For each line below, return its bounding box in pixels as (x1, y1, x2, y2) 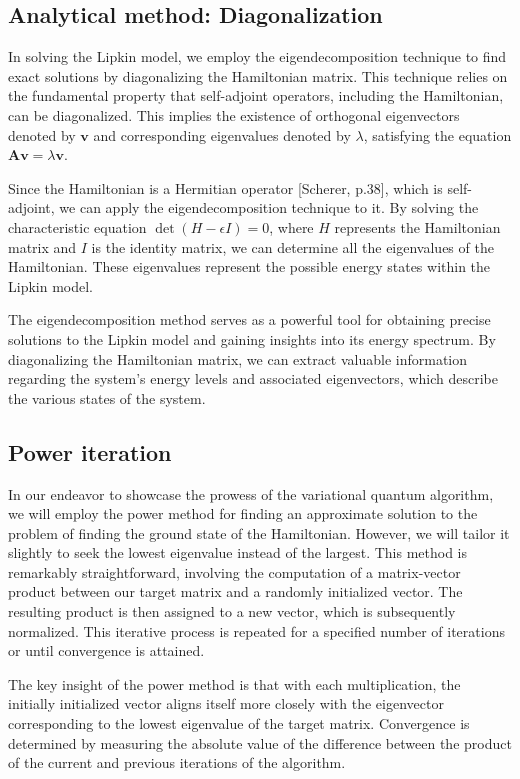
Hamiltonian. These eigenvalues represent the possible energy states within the (8, 256, 491, 277)
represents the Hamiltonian (334, 216, 501, 237)
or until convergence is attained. (8, 640, 205, 661)
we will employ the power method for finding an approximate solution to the (8, 503, 478, 524)
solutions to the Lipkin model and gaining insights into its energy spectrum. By (8, 328, 496, 349)
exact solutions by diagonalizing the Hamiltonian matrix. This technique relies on (8, 65, 508, 86)
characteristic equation (8, 216, 147, 237)
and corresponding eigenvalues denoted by (93, 124, 351, 145)
